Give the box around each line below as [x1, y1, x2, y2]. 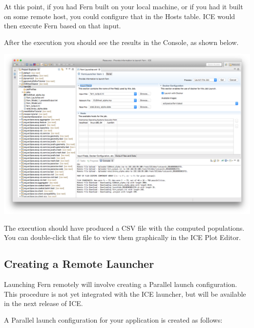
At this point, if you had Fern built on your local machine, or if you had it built [4, 1, 243, 11]
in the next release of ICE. [4, 298, 83, 308]
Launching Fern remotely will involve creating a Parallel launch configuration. [4, 279, 237, 289]
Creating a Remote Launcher [4, 256, 154, 271]
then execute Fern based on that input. [4, 21, 121, 31]
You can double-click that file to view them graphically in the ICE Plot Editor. [4, 232, 241, 242]
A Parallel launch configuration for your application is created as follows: [4, 314, 223, 325]
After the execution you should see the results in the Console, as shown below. [4, 37, 239, 47]
